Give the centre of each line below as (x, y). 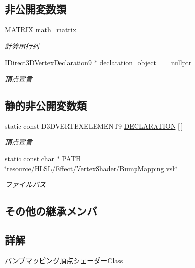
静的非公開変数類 (46, 105)
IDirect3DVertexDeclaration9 (49, 62)
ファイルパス (25, 185)
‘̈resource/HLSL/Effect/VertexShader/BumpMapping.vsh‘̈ (92, 168)
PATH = (75, 158)
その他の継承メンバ (51, 211)
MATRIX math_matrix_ (43, 30)
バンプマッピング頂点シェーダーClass (64, 260)
